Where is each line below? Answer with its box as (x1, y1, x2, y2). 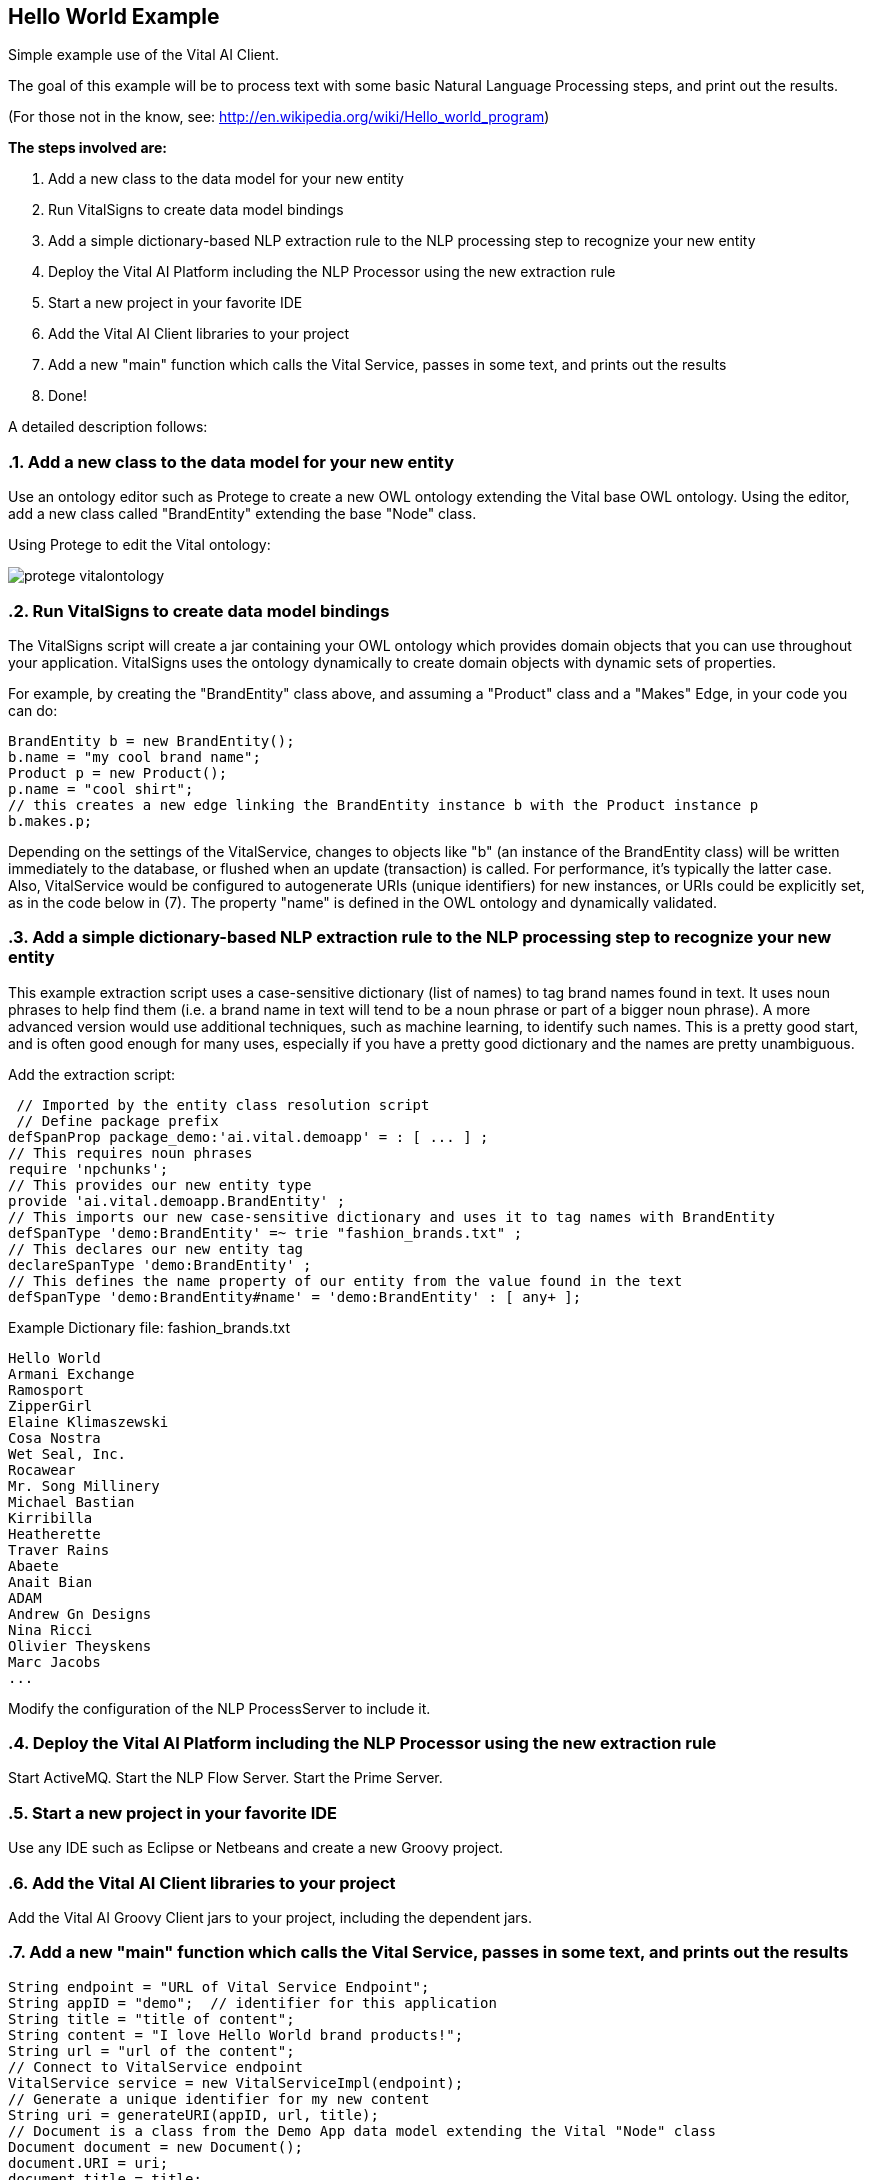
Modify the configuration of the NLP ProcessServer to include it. (8, 1699, 431, 1717)
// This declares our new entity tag (8, 1240, 304, 1257)
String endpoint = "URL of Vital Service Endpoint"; (8, 1978, 430, 1995)
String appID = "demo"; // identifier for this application (8, 1994, 497, 2011)
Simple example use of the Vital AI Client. (8, 46, 279, 64)
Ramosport (8, 1381, 84, 1398)
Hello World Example (8, 4, 220, 29)
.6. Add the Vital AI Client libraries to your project (8, 1872, 396, 1893)
